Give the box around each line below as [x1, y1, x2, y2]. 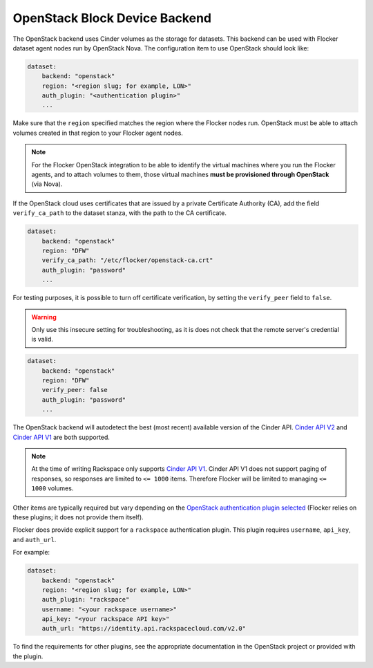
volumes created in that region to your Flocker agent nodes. [12, 129, 183, 137]
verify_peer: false [41, 386, 108, 394]
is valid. [31, 335, 53, 344]
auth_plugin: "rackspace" [41, 595, 130, 604]
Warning [31, 313, 57, 321]
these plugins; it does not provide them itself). [12, 512, 144, 521]
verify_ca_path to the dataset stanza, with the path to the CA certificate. [12, 209, 227, 217]
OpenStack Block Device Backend [12, 10, 212, 26]
